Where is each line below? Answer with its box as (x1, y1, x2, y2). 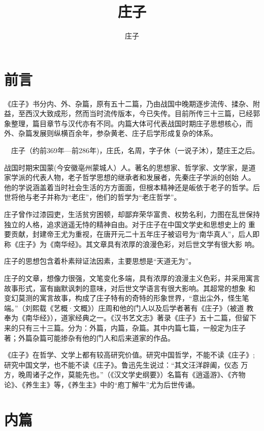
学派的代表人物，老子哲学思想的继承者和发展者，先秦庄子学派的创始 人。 (11, 172, 255, 183)
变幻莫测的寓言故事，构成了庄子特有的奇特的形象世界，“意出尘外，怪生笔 (4, 293, 249, 303)
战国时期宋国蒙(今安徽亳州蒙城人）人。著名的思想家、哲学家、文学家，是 (4, 162, 249, 172)
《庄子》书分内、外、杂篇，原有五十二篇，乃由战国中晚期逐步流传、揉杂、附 (4, 98, 260, 109)
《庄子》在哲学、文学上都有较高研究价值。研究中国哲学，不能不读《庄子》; (4, 349, 255, 360)
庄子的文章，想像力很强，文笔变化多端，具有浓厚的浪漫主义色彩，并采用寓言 (4, 272, 260, 283)
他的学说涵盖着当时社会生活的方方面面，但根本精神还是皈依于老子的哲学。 (4, 182, 253, 192)
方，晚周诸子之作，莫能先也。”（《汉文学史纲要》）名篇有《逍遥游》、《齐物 (4, 369, 246, 380)
